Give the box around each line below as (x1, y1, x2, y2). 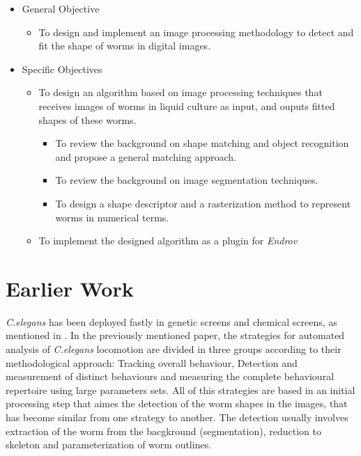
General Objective (22, 1, 100, 15)
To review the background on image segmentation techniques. (55, 173, 318, 187)
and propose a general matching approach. (55, 149, 236, 164)
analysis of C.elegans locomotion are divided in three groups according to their (6, 342, 341, 356)
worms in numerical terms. (55, 210, 169, 224)
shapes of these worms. (38, 112, 137, 127)
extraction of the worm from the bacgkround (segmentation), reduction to (6, 423, 321, 438)
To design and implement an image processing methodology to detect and (38, 24, 354, 39)
